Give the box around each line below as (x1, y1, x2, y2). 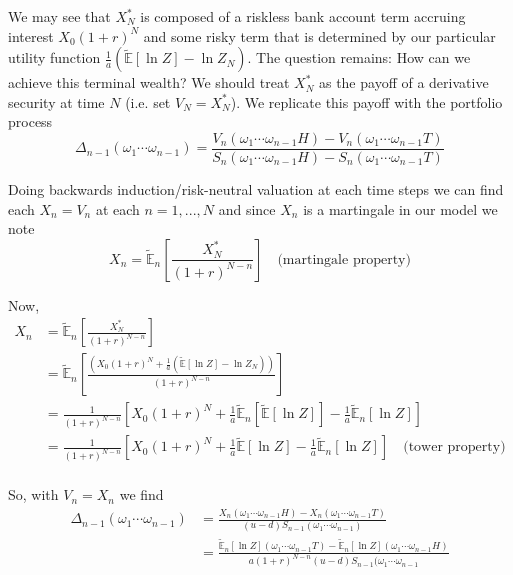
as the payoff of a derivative (318, 72, 489, 93)
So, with (8, 484, 59, 505)
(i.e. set (125, 91, 171, 112)
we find (119, 484, 164, 505)
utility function (8, 47, 101, 68)
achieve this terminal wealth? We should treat (8, 72, 290, 93)
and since (218, 198, 276, 219)
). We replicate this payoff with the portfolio (230, 91, 503, 112)
